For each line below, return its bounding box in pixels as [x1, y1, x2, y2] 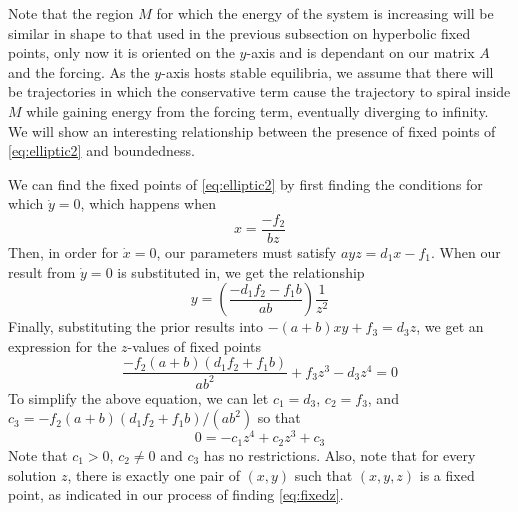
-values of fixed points [127, 335, 262, 356]
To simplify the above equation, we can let [8, 387, 269, 408]
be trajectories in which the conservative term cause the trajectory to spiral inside [8, 81, 511, 102]
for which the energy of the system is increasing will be [156, 3, 494, 23]
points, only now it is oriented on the [8, 42, 235, 63]
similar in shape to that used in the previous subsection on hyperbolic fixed [8, 22, 471, 43]
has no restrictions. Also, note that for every [203, 444, 476, 465]
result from [8, 261, 76, 282]
